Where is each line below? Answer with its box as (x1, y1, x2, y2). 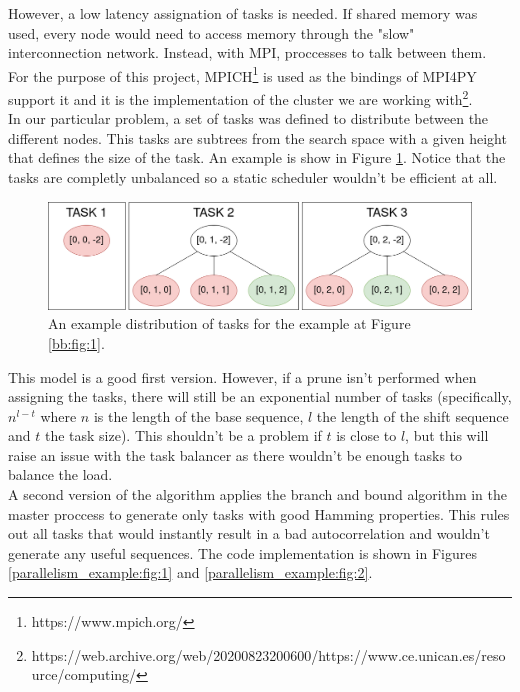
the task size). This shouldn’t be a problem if (44, 425, 322, 446)
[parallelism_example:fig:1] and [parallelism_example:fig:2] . (8, 562, 373, 583)
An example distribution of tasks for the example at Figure (48, 313, 411, 334)
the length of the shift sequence (316, 405, 509, 426)
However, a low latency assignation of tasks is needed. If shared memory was (8, 3, 478, 23)
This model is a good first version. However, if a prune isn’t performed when (8, 366, 477, 387)
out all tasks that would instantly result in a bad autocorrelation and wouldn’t (8, 523, 490, 544)
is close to (336, 425, 397, 446)
